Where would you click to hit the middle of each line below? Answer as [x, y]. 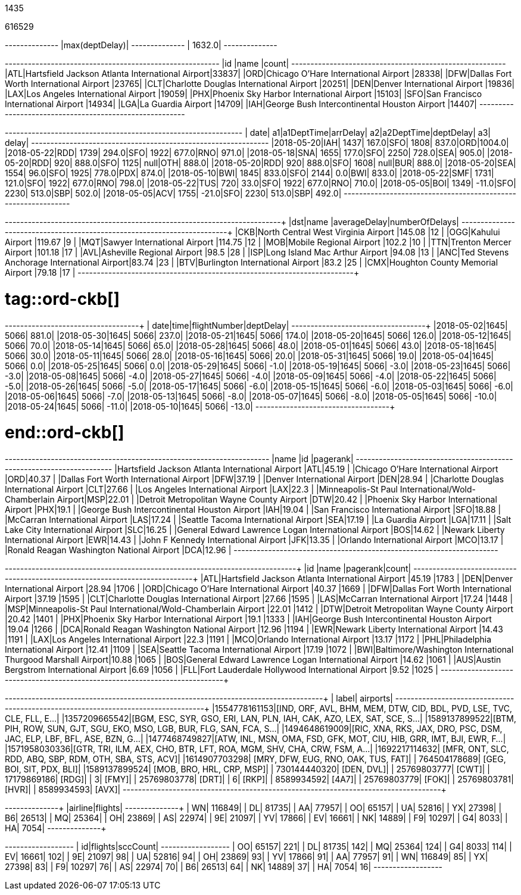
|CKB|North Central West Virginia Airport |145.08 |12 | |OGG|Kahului [367, 232]
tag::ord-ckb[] [63, 299]
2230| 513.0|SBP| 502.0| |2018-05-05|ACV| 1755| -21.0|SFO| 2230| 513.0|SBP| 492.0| [173, 193]
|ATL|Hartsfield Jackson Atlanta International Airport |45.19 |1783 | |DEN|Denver [357, 579]
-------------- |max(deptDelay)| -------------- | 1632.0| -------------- [141, 45]
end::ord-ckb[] [65, 433]
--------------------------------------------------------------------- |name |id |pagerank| [179, 459]
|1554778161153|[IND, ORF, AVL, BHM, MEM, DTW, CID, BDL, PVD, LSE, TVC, [362, 708]
